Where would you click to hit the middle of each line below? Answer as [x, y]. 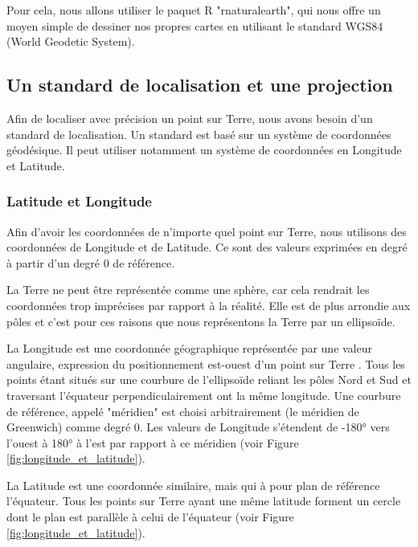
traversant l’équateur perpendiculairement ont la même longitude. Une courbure [204, 395]
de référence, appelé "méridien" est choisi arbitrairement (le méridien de [183, 411]
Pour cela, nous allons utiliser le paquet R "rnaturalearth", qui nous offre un [194, 10]
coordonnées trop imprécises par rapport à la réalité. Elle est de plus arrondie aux [209, 305]
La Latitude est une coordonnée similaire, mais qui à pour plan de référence [193, 485]
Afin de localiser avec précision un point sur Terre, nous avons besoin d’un [190, 118]
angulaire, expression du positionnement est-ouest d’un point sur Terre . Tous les [206, 363]
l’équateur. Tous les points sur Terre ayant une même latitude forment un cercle [204, 501]
